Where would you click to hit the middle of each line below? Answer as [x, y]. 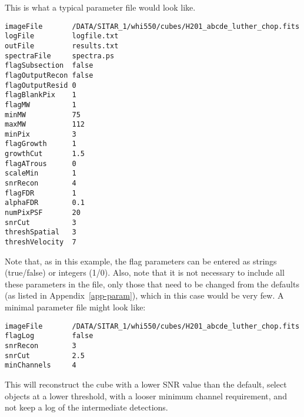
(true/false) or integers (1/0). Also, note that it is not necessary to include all [145, 272]
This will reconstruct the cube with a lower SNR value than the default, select [146, 384]
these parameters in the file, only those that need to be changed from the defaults [152, 284]
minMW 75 [43, 115]
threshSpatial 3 [41, 232]
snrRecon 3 [41, 345]
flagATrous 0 [41, 163]
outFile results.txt [62, 46]
